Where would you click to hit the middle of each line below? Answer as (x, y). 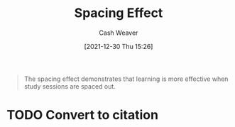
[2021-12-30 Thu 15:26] (119, 46)
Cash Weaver (119, 33)
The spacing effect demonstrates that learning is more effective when (126, 79)
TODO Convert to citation (83, 115)
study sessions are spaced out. (70, 86)
